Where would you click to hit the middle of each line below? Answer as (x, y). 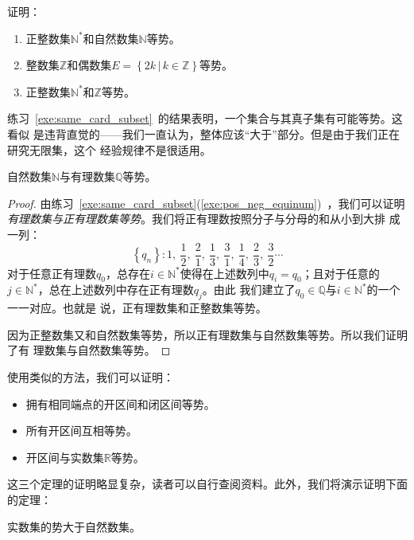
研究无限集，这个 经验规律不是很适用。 (109, 149)
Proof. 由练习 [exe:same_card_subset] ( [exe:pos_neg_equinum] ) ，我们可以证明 (206, 203)
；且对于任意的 (340, 273)
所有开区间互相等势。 (81, 430)
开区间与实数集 (65, 457)
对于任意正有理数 (52, 273)
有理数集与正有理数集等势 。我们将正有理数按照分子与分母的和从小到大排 (196, 219)
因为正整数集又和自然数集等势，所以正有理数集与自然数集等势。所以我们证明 (207, 334)
